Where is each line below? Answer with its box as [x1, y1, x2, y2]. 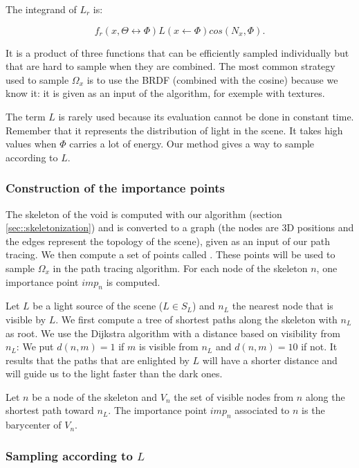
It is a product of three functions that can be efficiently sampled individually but [6, 45, 349, 60]
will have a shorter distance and [202, 352, 338, 367]
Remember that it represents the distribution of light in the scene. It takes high [6, 123, 343, 137]
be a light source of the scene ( [33, 298, 163, 313]
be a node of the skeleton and [32, 389, 158, 404]
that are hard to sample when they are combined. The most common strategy [6, 59, 335, 73]
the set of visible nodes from [174, 389, 294, 404]
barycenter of [6, 417, 62, 432]
